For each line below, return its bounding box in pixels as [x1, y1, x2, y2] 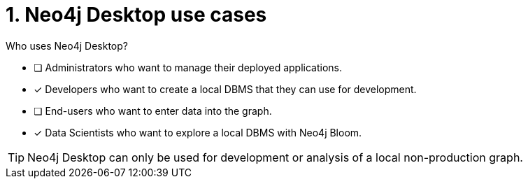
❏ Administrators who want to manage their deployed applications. [34, 61, 343, 73]
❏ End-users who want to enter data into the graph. [34, 104, 272, 117]
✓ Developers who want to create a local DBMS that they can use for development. [34, 83, 417, 95]
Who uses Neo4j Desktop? [6, 39, 128, 52]
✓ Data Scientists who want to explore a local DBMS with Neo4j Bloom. [34, 126, 362, 139]
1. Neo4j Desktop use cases [6, 3, 267, 27]
